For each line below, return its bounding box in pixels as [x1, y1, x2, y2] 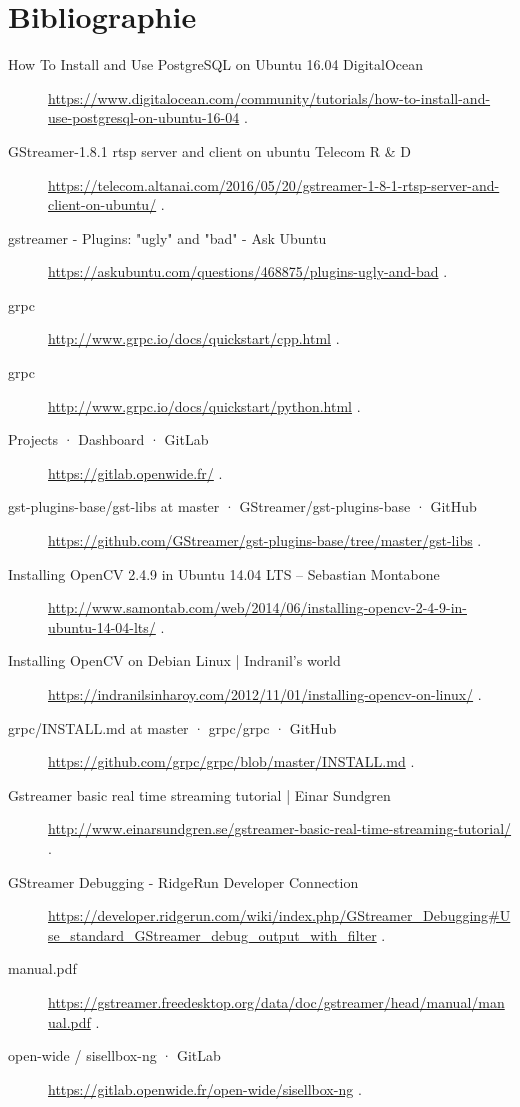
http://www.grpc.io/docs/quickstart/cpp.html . [48, 328, 340, 349]
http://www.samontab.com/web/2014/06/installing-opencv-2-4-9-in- [48, 597, 467, 618]
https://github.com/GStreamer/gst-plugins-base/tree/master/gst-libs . [48, 530, 482, 551]
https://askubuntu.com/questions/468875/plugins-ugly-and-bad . [48, 261, 448, 282]
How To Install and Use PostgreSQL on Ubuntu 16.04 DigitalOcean [8, 54, 424, 75]
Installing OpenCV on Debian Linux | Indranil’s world [8, 650, 341, 671]
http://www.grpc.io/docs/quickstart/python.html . [48, 395, 361, 416]
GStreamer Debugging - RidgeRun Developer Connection [8, 871, 359, 892]
